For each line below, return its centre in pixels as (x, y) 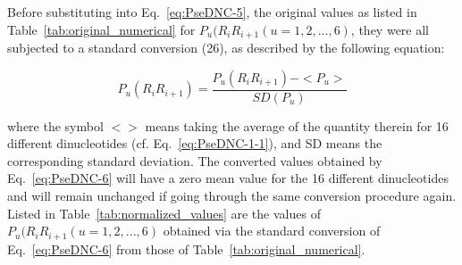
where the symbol (55, 125)
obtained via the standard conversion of (272, 231)
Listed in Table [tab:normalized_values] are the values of (164, 213)
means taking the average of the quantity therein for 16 (297, 125)
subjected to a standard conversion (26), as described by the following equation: (226, 48)
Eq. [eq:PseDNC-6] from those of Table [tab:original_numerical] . (186, 248)
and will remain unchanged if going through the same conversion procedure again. (232, 196)
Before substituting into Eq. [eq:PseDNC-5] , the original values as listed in (212, 12)
